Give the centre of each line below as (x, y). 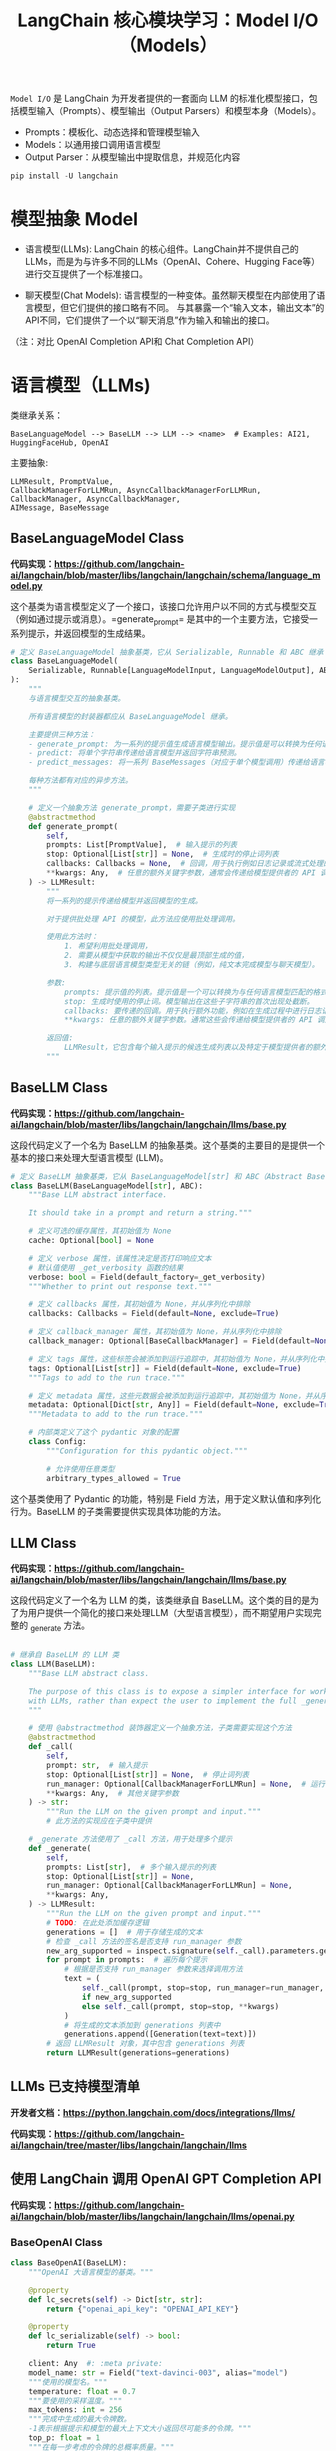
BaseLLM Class (59, 1087)
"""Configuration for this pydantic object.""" (147, 1451)
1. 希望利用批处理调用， (108, 946)
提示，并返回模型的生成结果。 (89, 633)
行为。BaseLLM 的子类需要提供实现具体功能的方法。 (118, 1511)
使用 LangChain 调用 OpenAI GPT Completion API (166, 2179)
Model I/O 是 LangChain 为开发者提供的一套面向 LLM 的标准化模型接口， (160, 98)
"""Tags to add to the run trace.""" (107, 1377)
